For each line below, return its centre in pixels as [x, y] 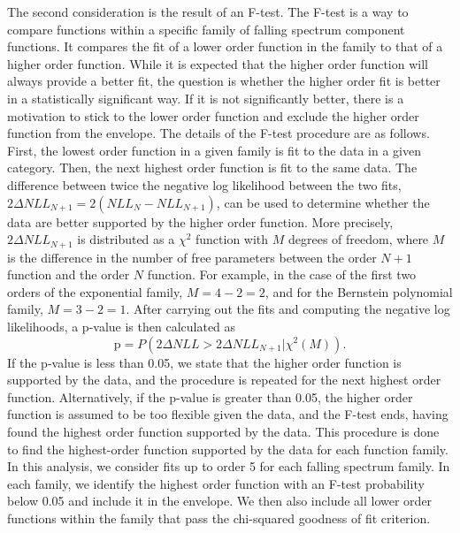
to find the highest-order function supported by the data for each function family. [228, 449]
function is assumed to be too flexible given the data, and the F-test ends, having [228, 414]
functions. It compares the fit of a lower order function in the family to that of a [225, 46]
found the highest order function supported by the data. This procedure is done [223, 431]
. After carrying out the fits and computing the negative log [288, 309]
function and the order [69, 274]
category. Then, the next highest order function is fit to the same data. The [212, 168]
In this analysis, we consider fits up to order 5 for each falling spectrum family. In [229, 466]
